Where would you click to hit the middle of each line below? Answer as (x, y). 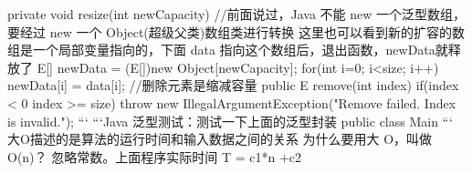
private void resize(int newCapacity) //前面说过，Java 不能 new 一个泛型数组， (236, 14)
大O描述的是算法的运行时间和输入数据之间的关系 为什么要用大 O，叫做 (220, 139)
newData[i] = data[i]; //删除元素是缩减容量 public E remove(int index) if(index (233, 85)
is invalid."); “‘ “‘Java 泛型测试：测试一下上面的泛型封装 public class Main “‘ (230, 121)
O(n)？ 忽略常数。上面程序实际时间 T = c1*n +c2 (154, 156)
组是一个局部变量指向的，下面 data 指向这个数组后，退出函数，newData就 (228, 50)
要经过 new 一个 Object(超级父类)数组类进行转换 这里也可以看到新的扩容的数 (236, 31)
